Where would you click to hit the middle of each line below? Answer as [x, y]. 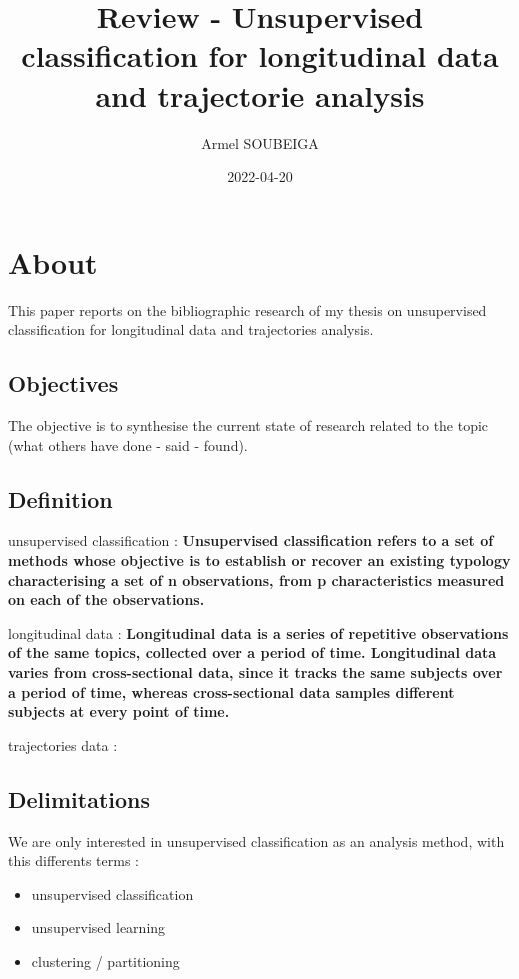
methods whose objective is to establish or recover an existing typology [259, 560]
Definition [60, 498]
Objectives [63, 383]
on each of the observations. [106, 599]
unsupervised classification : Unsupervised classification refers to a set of [251, 540]
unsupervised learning [98, 927]
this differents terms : [73, 860]
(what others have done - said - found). [128, 444]
